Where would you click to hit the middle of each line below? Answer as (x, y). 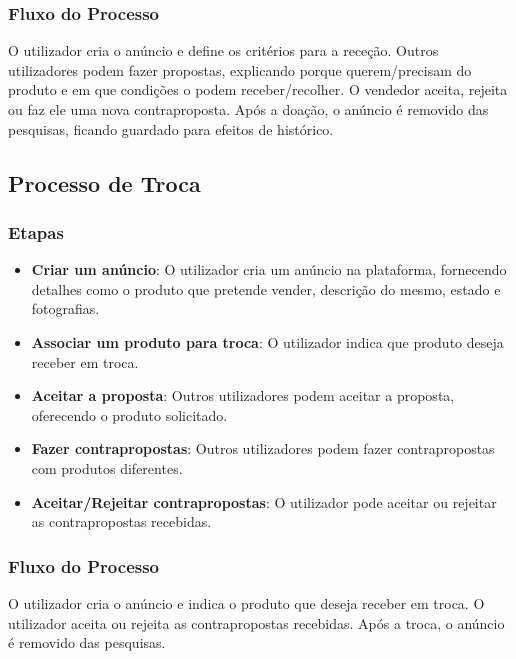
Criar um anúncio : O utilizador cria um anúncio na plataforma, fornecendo (269, 269)
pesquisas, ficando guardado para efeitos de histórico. (171, 128)
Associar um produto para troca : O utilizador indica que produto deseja (267, 341)
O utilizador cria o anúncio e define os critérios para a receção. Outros (223, 50)
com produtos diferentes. (107, 467)
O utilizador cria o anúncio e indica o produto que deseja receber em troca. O (246, 602)
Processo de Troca (104, 182)
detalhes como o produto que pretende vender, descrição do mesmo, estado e (266, 288)
